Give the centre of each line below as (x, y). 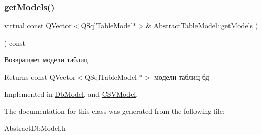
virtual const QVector (38, 26)
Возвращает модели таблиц (46, 60)
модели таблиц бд (182, 77)
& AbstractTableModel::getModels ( (202, 26)
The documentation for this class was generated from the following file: (114, 111)
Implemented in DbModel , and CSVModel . (71, 94)
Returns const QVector (40, 77)
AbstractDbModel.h (35, 128)
